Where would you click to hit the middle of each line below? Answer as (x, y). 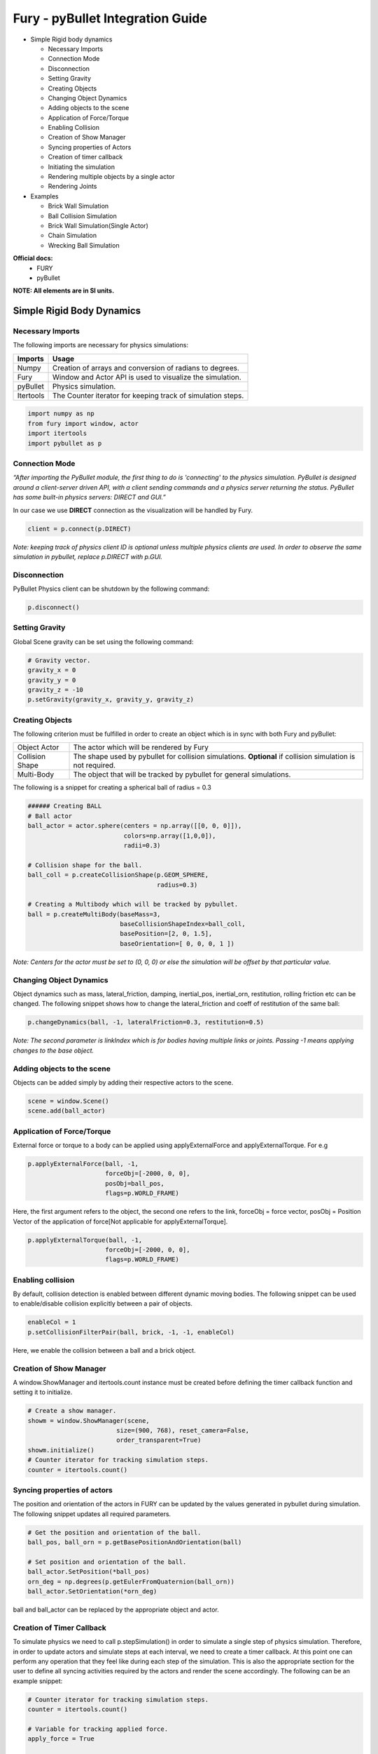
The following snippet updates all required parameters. (92, 1514)
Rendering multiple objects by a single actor (111, 177)
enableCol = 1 (52, 1322)
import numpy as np (61, 414)
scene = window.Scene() (69, 1101)
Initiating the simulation (82, 167)
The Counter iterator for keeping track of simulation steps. (148, 395)
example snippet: (38, 1681)
